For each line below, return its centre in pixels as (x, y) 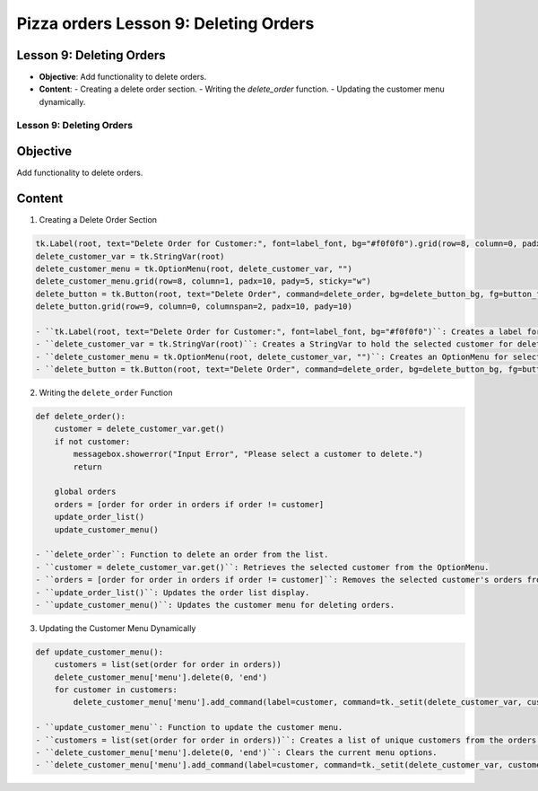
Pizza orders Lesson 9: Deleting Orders (165, 23)
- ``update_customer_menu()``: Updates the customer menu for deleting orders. (215, 605)
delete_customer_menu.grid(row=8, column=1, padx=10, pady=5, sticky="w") (204, 281)
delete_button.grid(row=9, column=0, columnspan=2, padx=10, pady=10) (194, 307)
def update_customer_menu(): (100, 652)
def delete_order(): (80, 417)
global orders (85, 492)
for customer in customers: (116, 690)
